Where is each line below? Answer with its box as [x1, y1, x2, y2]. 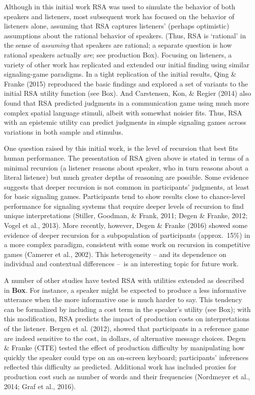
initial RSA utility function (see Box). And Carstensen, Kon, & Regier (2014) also [4, 88, 252, 98]
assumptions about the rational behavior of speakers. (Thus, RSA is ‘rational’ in [4, 30, 246, 40]
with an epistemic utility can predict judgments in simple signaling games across [4, 117, 246, 127]
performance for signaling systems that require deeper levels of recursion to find [4, 200, 244, 211]
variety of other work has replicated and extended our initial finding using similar [4, 59, 250, 69]
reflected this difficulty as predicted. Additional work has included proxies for [4, 362, 237, 372]
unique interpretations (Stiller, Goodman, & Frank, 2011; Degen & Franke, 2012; [4, 210, 248, 221]
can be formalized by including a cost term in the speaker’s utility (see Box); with [4, 304, 251, 314]
